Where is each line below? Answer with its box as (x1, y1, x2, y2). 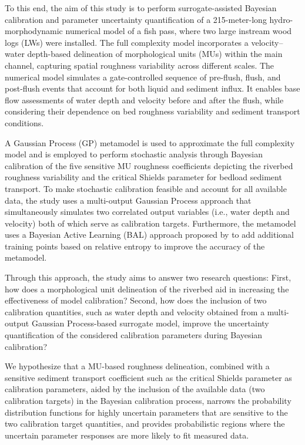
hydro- (269, 13, 293, 25)
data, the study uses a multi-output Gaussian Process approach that (5, 194, 252, 206)
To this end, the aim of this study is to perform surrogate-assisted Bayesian (5, 2, 277, 14)
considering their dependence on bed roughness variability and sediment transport (5, 105, 300, 117)
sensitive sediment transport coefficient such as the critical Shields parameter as (5, 371, 292, 383)
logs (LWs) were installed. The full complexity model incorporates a (5, 36, 249, 48)
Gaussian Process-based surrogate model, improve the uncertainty (31, 317, 269, 329)
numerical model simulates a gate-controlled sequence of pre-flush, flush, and (5, 70, 281, 83)
